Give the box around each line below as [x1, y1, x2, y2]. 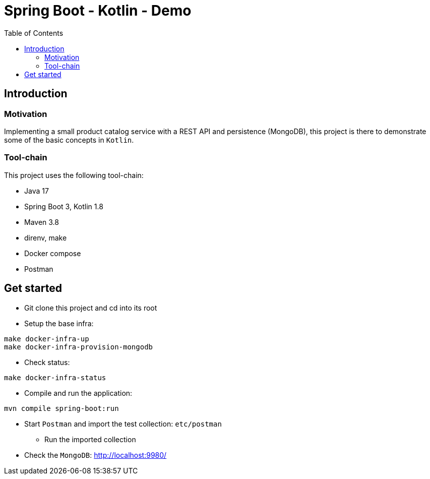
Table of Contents [4, 28, 64, 37]
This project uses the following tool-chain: [4, 170, 144, 179]
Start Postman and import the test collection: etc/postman [24, 419, 222, 428]
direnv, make [24, 233, 67, 242]
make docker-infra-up [4, 334, 89, 343]
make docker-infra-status [4, 373, 106, 382]
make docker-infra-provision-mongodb [4, 342, 153, 351]
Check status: [24, 357, 70, 367]
